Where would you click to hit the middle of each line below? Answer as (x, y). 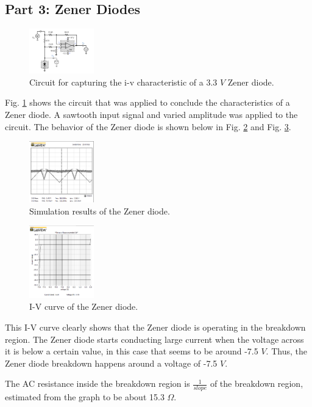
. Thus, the (286, 351)
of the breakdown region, (257, 383)
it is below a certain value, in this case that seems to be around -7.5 (132, 351)
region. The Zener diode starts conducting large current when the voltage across (154, 339)
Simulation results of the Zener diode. (100, 211)
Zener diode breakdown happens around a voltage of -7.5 (111, 363)
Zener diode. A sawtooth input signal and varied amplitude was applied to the (151, 115)
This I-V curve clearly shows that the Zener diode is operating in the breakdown (155, 327)
